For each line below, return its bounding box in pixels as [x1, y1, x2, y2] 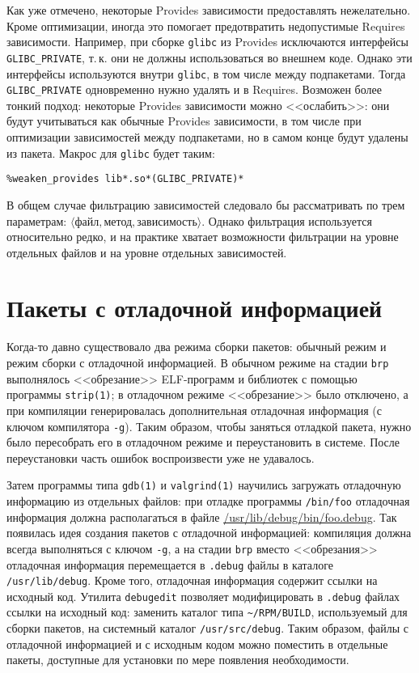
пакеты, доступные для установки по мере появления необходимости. [6, 651, 349, 668]
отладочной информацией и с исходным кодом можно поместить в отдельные [6, 635, 388, 652]
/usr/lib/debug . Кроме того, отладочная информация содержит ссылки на [6, 572, 378, 589]
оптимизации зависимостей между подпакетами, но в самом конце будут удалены [6, 129, 408, 145]
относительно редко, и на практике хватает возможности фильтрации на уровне [6, 228, 399, 245]
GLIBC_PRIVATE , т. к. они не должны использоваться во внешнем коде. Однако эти [6, 49, 413, 66]
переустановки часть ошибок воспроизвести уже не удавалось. [6, 449, 315, 466]
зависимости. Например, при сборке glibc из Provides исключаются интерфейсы [6, 33, 408, 50]
